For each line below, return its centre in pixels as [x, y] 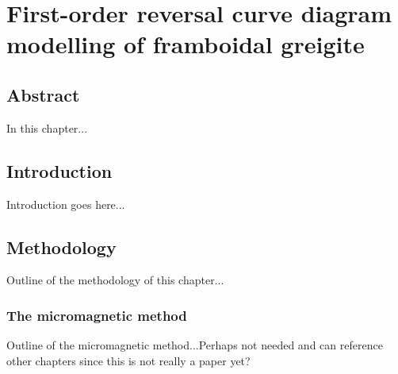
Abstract [43, 94]
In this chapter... [47, 127]
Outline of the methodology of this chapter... [115, 280]
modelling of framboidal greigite [186, 44]
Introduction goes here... [66, 204]
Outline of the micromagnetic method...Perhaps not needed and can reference [195, 345]
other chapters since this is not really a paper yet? [128, 360]
